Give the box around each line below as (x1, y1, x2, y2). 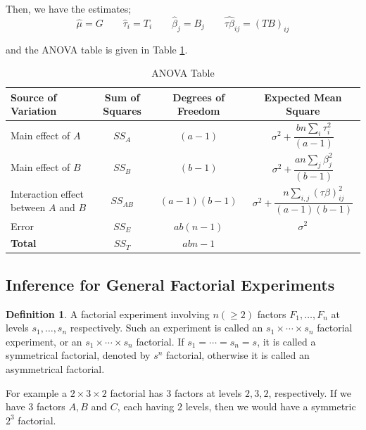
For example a (6, 385, 67, 400)
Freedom (177, 103, 220, 118)
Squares (103, 103, 141, 118)
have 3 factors (6, 399, 65, 414)
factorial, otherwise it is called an (166, 348, 310, 362)
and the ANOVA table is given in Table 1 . (6, 42, 188, 56)
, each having (117, 399, 175, 414)
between (11, 200, 46, 215)
